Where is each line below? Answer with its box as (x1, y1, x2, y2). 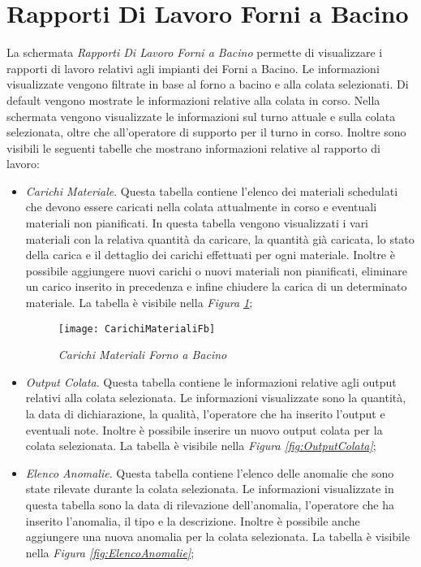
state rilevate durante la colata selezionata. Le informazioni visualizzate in (25, 480, 394, 497)
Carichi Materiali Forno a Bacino (58, 346, 227, 363)
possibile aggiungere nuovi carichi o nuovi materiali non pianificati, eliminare (25, 262, 407, 279)
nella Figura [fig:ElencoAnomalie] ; (25, 543, 195, 561)
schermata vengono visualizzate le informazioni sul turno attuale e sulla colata (6, 107, 396, 124)
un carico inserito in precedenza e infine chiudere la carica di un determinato (25, 278, 407, 295)
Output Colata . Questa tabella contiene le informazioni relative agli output (25, 373, 397, 390)
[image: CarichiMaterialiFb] (58, 322, 216, 335)
